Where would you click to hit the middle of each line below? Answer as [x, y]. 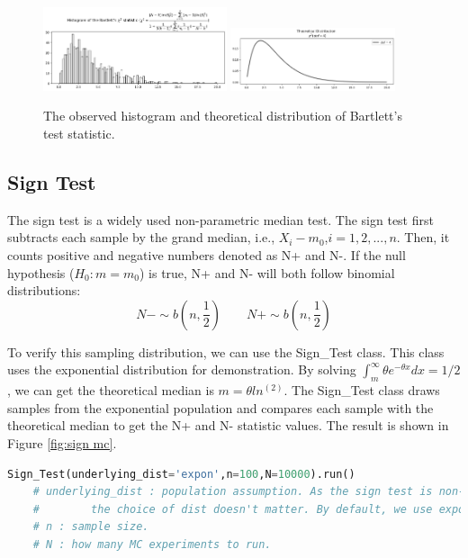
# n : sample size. [91, 527]
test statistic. [79, 134]
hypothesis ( [41, 272]
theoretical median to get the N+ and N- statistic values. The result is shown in [228, 425]
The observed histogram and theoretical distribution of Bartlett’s [223, 116]
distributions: [44, 290]
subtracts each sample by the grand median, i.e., [141, 237]
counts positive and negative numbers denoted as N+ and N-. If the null [207, 255]
